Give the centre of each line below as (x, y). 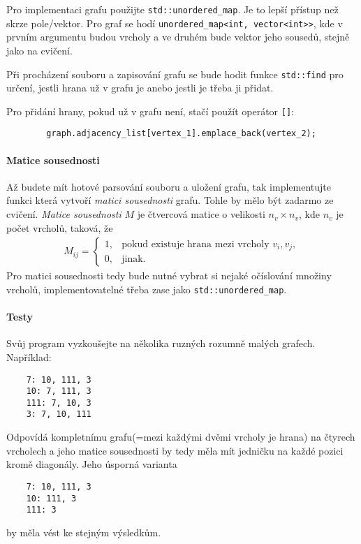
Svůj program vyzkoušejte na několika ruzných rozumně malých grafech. (161, 343)
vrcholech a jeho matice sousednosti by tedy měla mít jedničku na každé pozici (175, 450)
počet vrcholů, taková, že (60, 227)
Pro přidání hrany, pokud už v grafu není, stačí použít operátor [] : (150, 111)
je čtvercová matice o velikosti (201, 214)
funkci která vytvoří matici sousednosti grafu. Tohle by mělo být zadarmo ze (170, 200)
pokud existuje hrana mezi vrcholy (196, 244)
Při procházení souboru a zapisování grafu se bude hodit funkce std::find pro (175, 74)
